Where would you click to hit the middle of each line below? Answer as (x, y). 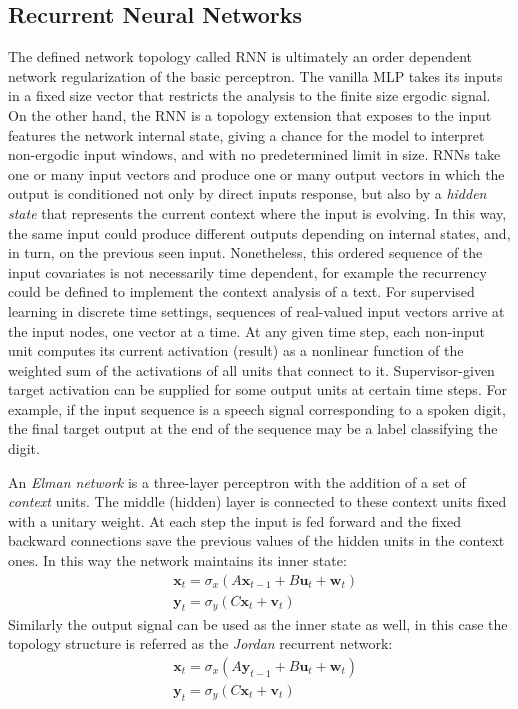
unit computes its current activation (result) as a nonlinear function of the (236, 350)
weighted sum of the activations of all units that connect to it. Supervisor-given (251, 369)
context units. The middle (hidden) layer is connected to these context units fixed (257, 501)
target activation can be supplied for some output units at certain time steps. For (257, 389)
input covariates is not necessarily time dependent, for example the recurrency (247, 271)
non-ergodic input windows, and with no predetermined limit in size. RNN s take (254, 154)
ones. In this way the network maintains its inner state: (177, 560)
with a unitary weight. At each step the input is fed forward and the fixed (234, 520)
